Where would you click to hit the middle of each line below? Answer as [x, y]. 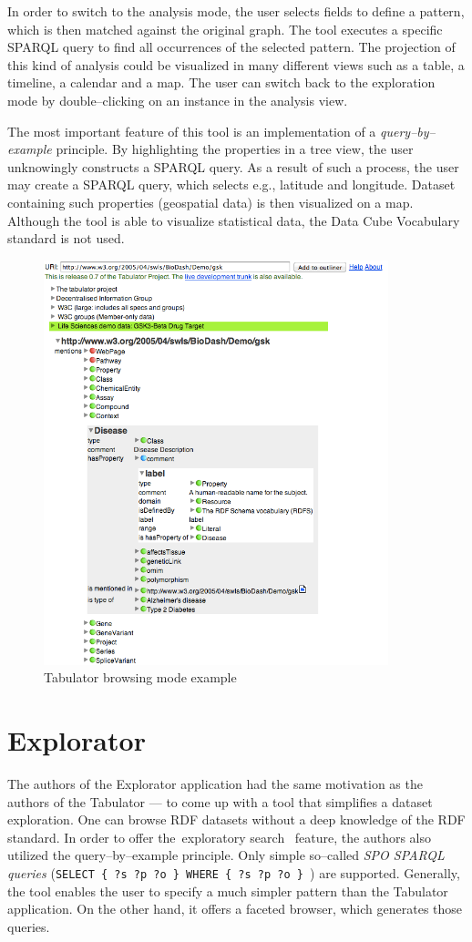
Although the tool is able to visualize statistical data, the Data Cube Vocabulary [234, 220]
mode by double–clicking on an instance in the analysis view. [178, 100]
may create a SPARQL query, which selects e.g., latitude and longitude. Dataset [231, 184]
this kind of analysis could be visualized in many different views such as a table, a [236, 64]
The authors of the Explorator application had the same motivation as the [215, 784]
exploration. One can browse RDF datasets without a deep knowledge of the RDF [236, 819]
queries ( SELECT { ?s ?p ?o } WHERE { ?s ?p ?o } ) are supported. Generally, [234, 873]
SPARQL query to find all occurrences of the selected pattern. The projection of [231, 47]
